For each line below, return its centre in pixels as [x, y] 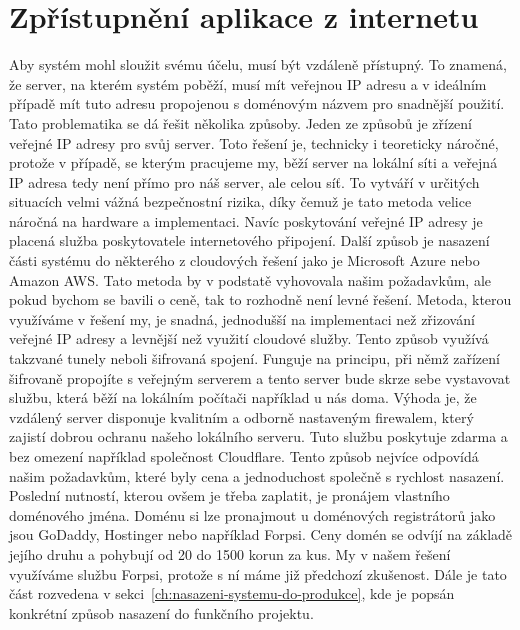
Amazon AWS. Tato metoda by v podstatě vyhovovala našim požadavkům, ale [250, 279]
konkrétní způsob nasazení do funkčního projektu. [161, 612]
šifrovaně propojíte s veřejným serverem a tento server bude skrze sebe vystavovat [260, 377]
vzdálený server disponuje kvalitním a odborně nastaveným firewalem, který [241, 416]
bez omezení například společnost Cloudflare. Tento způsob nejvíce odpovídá [244, 456]
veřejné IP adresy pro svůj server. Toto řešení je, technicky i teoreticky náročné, [254, 142]
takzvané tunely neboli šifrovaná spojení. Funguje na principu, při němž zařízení [254, 358]
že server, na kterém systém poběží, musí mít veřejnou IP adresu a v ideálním [248, 83]
